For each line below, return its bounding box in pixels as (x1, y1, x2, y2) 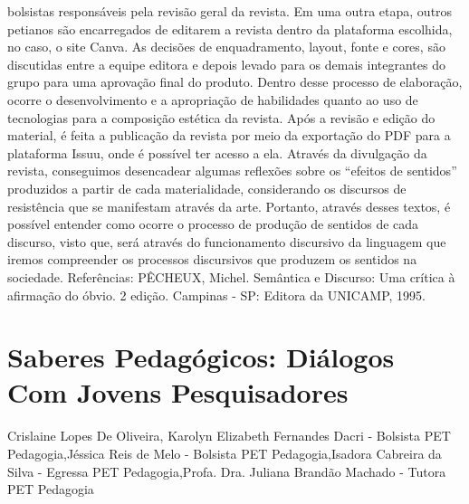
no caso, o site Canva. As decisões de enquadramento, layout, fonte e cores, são (7, 37, 445, 56)
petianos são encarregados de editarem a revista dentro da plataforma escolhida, (7, 19, 453, 38)
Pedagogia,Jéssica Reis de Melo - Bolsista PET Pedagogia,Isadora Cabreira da (7, 444, 442, 462)
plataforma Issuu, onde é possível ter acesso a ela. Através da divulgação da (7, 143, 427, 162)
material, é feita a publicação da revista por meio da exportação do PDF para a (7, 126, 451, 145)
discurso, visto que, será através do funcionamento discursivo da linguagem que (7, 232, 446, 251)
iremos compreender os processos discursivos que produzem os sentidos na (7, 250, 417, 269)
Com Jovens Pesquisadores (7, 374, 349, 411)
